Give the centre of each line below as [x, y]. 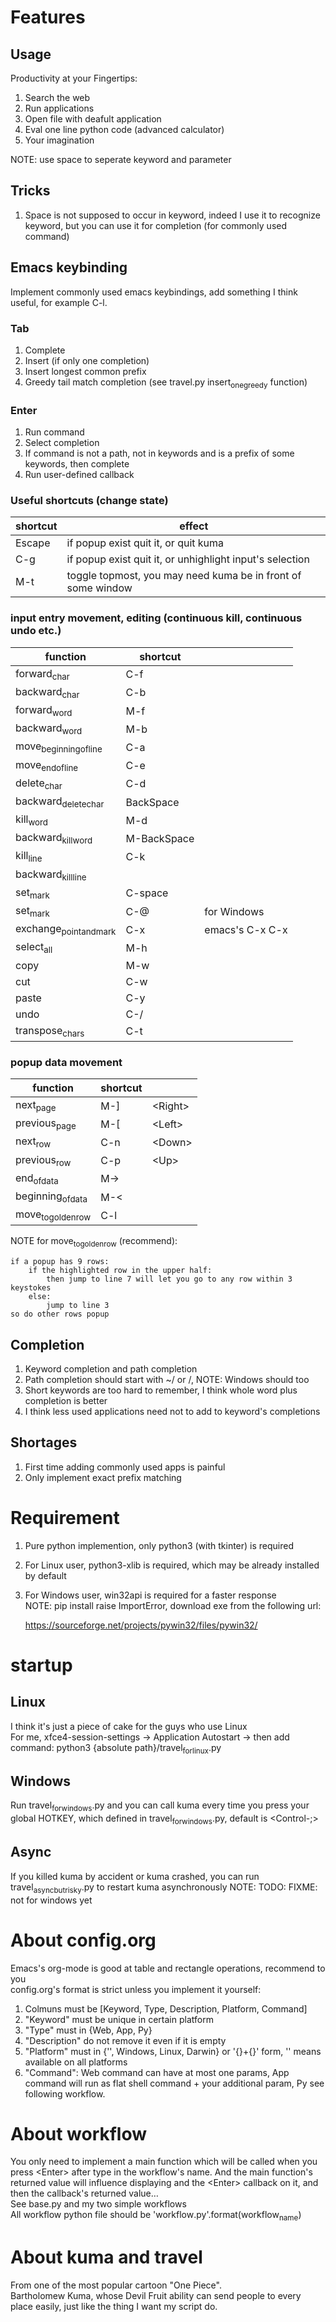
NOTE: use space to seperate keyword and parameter [121, 159]
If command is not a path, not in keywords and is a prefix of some [159, 453]
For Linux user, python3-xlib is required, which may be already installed [172, 1565]
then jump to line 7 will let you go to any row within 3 [169, 1279]
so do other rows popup [60, 1314]
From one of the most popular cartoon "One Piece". [116, 2285]
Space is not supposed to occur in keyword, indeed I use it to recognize [172, 215]
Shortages [44, 1442]
